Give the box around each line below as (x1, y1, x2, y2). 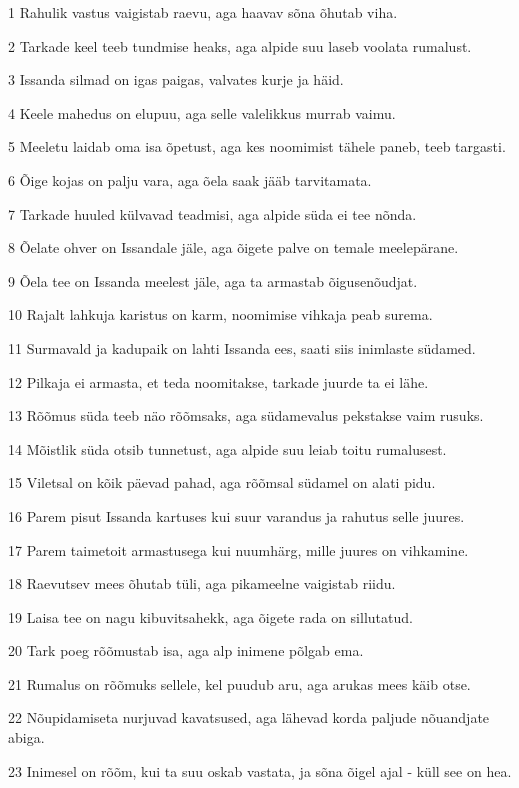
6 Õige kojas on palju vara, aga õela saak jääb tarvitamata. (8, 169, 372, 190)
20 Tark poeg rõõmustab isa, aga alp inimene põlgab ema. (8, 640, 364, 661)
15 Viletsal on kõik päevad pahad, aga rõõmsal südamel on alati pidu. (8, 472, 436, 493)
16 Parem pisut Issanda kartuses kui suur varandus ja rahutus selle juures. (8, 505, 465, 526)
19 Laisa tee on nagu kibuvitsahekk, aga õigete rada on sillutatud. (8, 606, 413, 627)
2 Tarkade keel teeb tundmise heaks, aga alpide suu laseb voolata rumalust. (8, 35, 472, 56)
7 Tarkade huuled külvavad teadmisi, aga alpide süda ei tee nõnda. (8, 203, 417, 224)
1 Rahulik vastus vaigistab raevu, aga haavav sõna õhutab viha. (8, 2, 398, 22)
